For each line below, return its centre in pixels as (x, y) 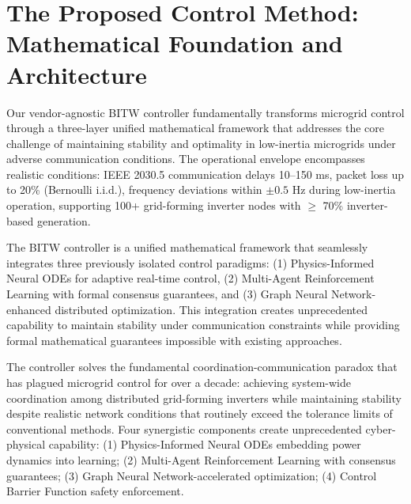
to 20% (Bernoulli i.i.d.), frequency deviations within (134, 189)
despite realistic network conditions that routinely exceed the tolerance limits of (200, 413)
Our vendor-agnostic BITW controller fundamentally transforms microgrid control (205, 112)
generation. (64, 220)
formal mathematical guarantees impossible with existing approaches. (174, 340)
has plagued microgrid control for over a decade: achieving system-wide (179, 382)
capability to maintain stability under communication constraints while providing (203, 325)
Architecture (77, 74)
